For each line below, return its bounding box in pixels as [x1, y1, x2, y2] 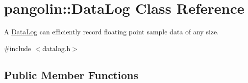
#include [4, 43, 31, 53]
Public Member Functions [4, 67, 138, 82]
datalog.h [42, 43, 71, 53]
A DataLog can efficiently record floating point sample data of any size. [4, 27, 219, 37]
